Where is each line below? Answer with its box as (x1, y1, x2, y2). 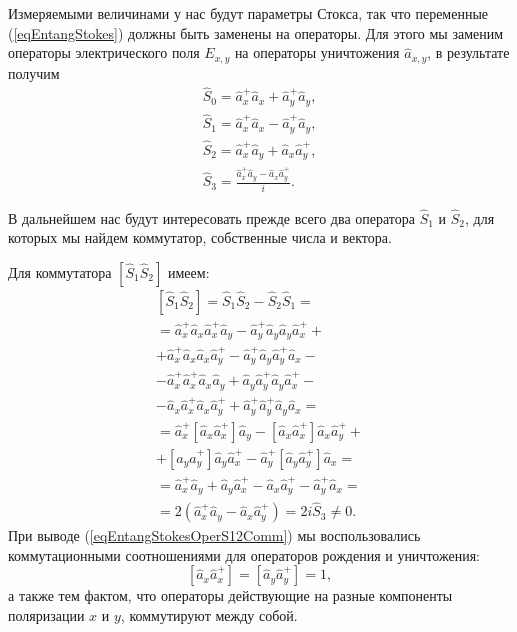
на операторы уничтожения (234, 42, 400, 63)
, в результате (427, 42, 510, 63)
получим (8, 62, 60, 83)
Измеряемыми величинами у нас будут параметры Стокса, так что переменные (8, 3, 489, 23)
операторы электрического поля (8, 42, 200, 63)
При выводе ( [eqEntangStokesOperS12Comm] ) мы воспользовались (8, 525, 421, 546)
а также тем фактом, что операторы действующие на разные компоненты (8, 585, 453, 606)
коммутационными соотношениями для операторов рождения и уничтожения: (8, 544, 481, 565)
